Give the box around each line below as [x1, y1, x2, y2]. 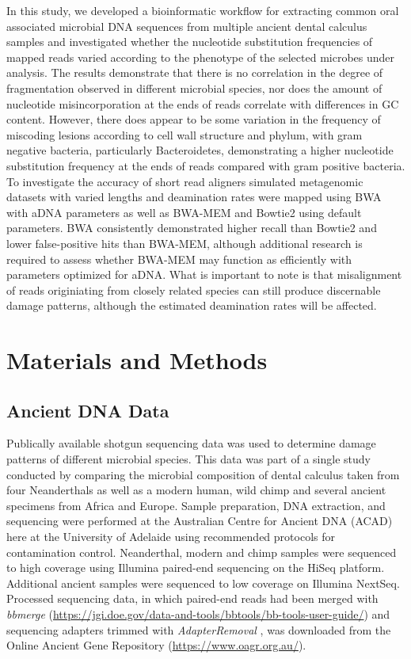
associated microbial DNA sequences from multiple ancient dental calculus [6, 17, 367, 34]
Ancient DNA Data [6, 398, 169, 422]
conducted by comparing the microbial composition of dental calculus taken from [6, 466, 400, 482]
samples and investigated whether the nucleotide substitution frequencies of [6, 33, 373, 50]
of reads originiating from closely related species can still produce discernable [6, 281, 381, 298]
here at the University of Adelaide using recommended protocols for [6, 528, 335, 545]
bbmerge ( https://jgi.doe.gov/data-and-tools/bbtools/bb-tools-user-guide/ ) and [6, 605, 390, 622]
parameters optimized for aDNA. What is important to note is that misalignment [6, 266, 402, 283]
